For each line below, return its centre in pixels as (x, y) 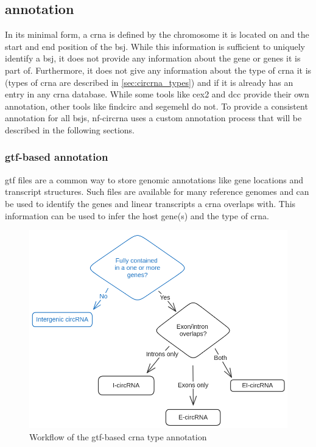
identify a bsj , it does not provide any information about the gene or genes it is (153, 58)
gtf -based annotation (57, 157)
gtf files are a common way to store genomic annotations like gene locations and (154, 179)
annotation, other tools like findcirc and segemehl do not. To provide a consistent (156, 106)
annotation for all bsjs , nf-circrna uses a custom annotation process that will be (153, 118)
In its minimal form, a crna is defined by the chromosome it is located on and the (157, 34)
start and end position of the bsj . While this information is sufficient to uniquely (155, 46)
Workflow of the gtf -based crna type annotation (118, 437)
